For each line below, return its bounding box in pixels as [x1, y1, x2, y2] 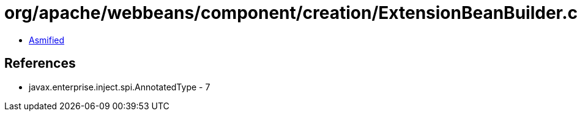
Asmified [29, 34, 65, 45]
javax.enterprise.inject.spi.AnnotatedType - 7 [29, 81, 210, 92]
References [4, 56, 76, 71]
